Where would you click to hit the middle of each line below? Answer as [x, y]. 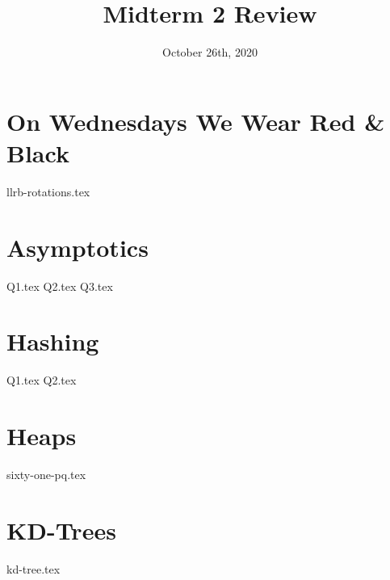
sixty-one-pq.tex [46, 474]
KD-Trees [61, 530]
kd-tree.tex [34, 568]
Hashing [53, 341]
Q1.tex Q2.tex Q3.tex [60, 286]
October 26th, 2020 [210, 52]
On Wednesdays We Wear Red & [196, 121]
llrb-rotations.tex [48, 191]
